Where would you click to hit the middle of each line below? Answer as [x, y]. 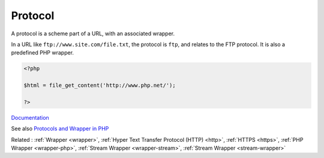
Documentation [30, 117]
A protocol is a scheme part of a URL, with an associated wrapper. [93, 34]
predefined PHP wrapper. [43, 53]
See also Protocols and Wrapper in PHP [60, 129]
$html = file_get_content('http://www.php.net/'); [100, 86]
